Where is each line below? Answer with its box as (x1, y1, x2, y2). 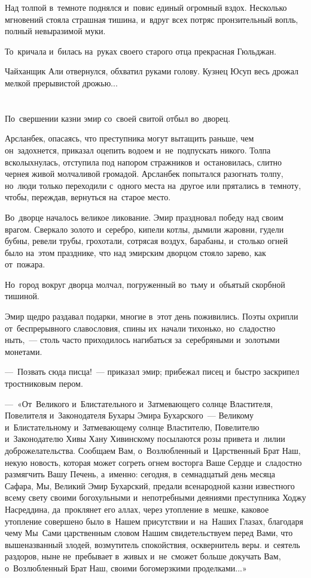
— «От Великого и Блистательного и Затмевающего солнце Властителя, (5, 397, 273, 410)
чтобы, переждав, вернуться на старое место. (5, 191, 171, 203)
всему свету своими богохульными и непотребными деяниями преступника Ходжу (5, 491, 306, 504)
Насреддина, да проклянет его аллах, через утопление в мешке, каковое (5, 502, 269, 515)
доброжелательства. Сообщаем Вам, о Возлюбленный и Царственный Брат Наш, (5, 444, 301, 456)
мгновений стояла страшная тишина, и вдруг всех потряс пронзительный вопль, (5, 13, 298, 25)
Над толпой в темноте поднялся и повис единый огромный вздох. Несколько (5, 1, 287, 13)
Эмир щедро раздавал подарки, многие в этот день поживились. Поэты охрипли (5, 310, 298, 323)
